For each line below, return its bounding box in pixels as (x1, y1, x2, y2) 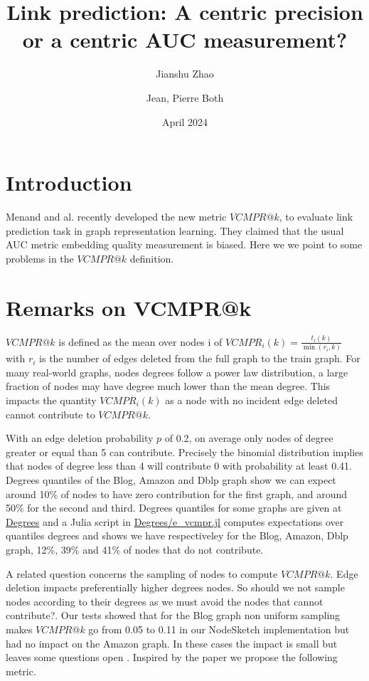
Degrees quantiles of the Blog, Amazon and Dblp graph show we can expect (6, 472, 336, 487)
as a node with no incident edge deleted (165, 393, 338, 407)
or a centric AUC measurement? (22, 25, 348, 54)
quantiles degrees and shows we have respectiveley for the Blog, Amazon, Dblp (6, 528, 348, 543)
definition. (129, 250, 174, 265)
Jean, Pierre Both (146, 90, 224, 105)
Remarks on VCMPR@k (6, 292, 252, 322)
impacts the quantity (6, 393, 97, 407)
